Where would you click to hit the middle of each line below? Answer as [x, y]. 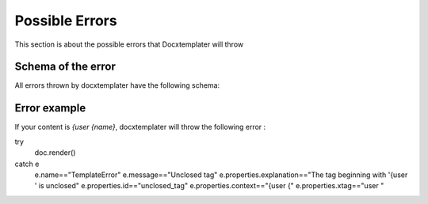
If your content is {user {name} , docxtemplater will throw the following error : [140, 127]
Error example [50, 108]
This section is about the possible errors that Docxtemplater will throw [129, 44]
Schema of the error [65, 67]
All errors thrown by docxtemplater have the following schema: [117, 85]
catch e [27, 164]
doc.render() [55, 153]
